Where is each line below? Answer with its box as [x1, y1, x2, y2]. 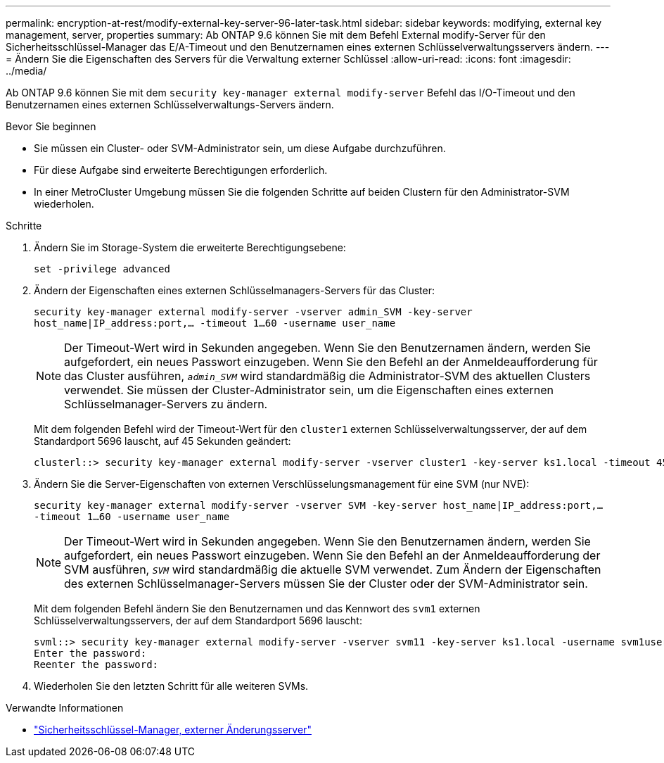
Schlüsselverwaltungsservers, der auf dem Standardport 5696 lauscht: [34, 614, 362, 626]
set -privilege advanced [34, 263, 170, 275]
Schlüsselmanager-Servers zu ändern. [64, 397, 268, 411]
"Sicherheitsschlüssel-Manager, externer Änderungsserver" [34, 724, 312, 736]
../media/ [6, 65, 47, 77]
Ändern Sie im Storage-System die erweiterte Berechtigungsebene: [34, 241, 346, 253]
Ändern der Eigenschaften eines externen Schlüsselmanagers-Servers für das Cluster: [34, 284, 435, 296]
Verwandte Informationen [6, 702, 124, 714]
